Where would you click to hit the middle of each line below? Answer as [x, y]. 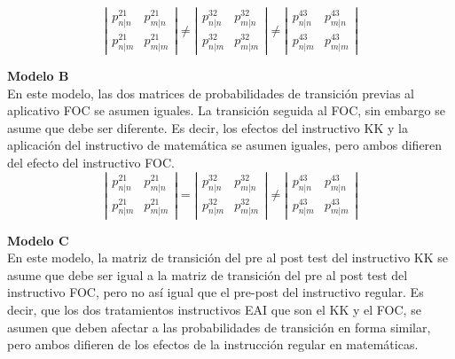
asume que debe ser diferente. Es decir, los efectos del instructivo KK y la [208, 127]
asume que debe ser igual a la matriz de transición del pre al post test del [208, 274]
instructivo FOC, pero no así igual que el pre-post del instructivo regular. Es [216, 292]
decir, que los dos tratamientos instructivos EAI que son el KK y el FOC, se [214, 309]
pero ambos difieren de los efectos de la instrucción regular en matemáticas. [213, 344]
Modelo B [38, 75]
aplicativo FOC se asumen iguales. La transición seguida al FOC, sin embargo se [226, 110]
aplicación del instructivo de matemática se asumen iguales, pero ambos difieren [225, 145]
